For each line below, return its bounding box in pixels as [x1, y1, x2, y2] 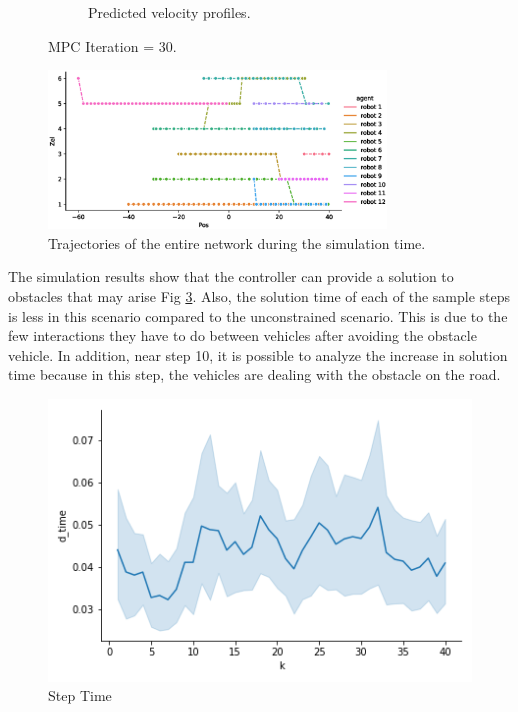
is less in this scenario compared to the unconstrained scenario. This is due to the [8, 305, 508, 326]
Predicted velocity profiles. [88, 2, 251, 22]
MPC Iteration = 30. [48, 35, 177, 56]
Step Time [48, 685, 112, 706]
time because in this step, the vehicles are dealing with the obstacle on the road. [8, 364, 501, 385]
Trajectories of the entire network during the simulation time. [48, 232, 426, 253]
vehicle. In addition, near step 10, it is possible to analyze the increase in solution [8, 344, 508, 365]
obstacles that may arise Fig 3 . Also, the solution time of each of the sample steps [8, 285, 511, 306]
